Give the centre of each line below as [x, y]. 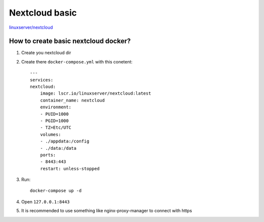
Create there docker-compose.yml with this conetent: [77, 61]
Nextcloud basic [43, 13]
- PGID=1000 [54, 121]
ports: [48, 155]
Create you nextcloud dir [46, 53]
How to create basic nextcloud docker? [70, 41]
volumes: [50, 134]
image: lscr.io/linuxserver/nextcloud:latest [96, 93]
